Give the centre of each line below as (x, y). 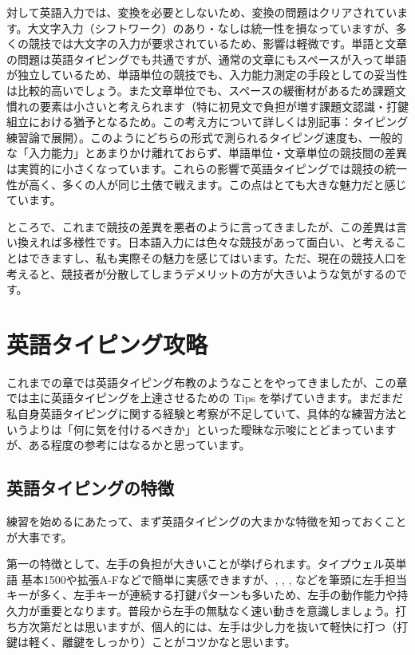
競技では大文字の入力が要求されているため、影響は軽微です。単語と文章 (218, 43)
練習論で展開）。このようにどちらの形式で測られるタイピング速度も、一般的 (205, 137)
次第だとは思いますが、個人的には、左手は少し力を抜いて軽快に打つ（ (213, 626)
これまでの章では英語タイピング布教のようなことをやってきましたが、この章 (207, 382)
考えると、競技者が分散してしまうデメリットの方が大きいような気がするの (202, 273)
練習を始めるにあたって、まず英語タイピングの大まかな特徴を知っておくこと (207, 521)
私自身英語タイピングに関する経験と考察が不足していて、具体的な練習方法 (202, 413)
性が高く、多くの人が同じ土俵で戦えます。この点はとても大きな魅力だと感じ (207, 184)
